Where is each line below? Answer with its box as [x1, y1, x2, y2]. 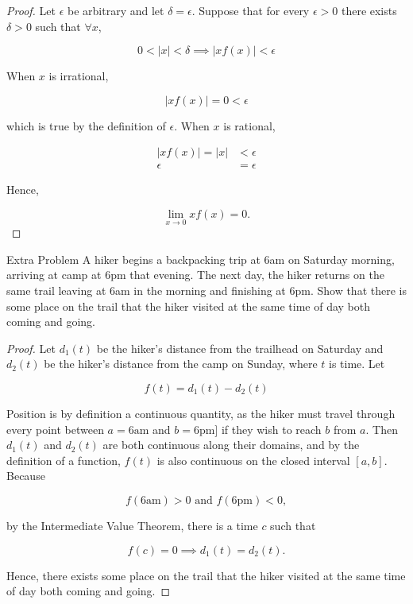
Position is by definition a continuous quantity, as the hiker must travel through [6, 405, 396, 421]
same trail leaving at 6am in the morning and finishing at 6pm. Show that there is [6, 282, 407, 299]
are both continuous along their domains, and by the [102, 436, 360, 453]
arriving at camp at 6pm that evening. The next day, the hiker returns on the [6, 266, 384, 283]
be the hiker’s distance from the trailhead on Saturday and [96, 339, 384, 356]
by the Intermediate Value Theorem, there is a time [6, 517, 258, 533]
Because [6, 467, 45, 484]
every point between [6, 420, 104, 437]
